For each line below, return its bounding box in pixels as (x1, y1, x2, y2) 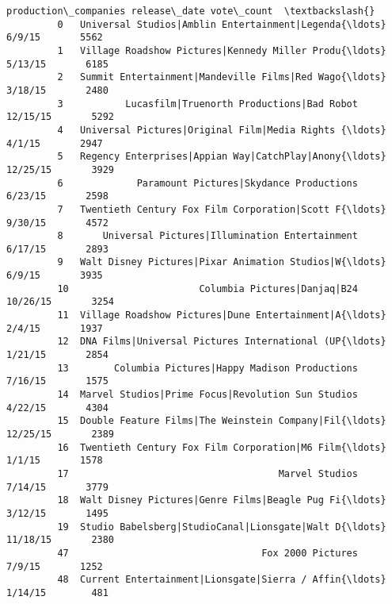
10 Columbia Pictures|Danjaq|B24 (57, 283, 358, 294)
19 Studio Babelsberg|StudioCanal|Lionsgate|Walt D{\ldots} (57, 521, 386, 533)
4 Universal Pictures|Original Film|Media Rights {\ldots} (57, 124, 386, 136)
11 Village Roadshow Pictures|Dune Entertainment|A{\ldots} (57, 310, 386, 321)
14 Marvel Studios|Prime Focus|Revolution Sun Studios (57, 389, 358, 401)
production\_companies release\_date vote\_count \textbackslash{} (6, 6, 375, 17)
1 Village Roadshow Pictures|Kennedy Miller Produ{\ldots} (57, 44, 386, 56)
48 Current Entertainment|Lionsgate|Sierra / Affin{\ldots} (57, 574, 386, 586)
